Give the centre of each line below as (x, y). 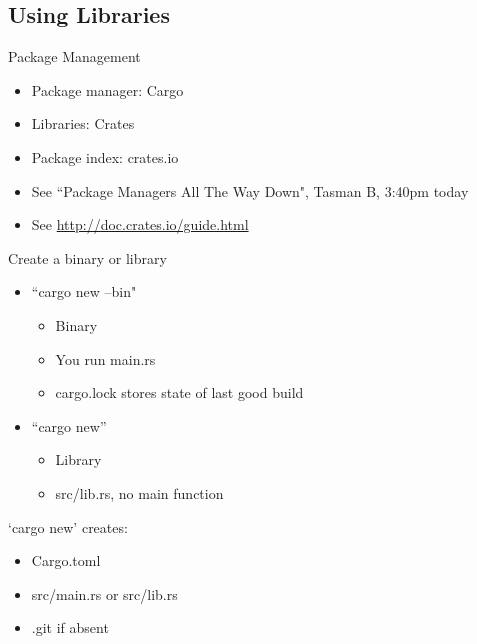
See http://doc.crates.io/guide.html (140, 224)
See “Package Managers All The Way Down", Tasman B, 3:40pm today (250, 190)
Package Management (74, 56)
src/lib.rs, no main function (139, 492)
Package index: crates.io (105, 156)
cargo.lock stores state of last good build (179, 392)
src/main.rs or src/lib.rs (104, 593)
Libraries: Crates (83, 123)
